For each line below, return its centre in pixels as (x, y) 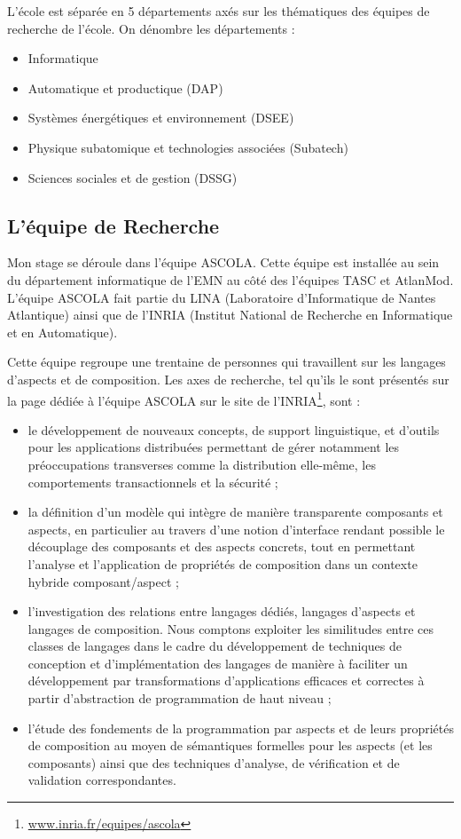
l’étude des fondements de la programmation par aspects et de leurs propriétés (241, 728)
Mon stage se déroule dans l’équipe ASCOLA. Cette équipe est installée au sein (223, 262)
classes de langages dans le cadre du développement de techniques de (215, 646)
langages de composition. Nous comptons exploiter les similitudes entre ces (230, 628)
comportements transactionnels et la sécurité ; (153, 482)
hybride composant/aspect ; (103, 581)
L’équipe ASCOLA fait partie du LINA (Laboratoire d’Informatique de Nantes (222, 297)
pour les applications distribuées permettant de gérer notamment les (214, 447)
